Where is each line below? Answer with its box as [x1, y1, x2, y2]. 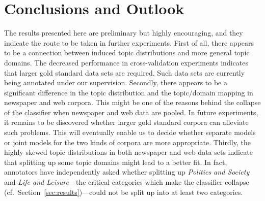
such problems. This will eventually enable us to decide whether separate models [4, 127, 256, 138]
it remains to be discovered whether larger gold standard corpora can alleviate [4, 117, 249, 127]
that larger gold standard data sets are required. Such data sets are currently [4, 67, 245, 78]
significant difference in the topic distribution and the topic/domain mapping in [4, 87, 253, 97]
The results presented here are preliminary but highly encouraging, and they [4, 27, 243, 38]
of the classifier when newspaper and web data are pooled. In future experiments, [4, 107, 258, 117]
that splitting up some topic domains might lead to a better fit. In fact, [4, 156, 227, 167]
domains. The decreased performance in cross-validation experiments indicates [4, 57, 248, 68]
